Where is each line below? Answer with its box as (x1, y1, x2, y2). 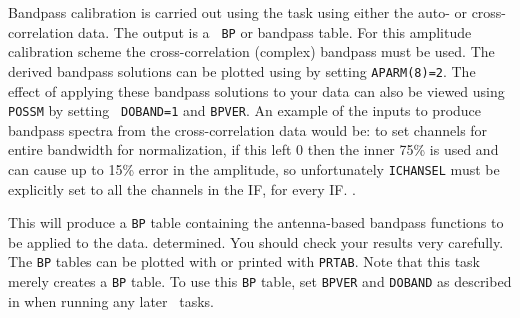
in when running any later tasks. (8, 290, 214, 311)
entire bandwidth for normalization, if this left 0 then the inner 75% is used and (8, 139, 499, 160)
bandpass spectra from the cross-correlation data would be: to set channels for (8, 119, 488, 140)
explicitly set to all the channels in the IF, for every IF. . (8, 178, 356, 199)
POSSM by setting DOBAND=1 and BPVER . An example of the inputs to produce (8, 100, 482, 121)
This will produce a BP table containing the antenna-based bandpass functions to (8, 212, 504, 233)
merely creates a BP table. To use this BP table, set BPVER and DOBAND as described (8, 271, 512, 292)
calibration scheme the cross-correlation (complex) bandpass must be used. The (8, 41, 495, 62)
